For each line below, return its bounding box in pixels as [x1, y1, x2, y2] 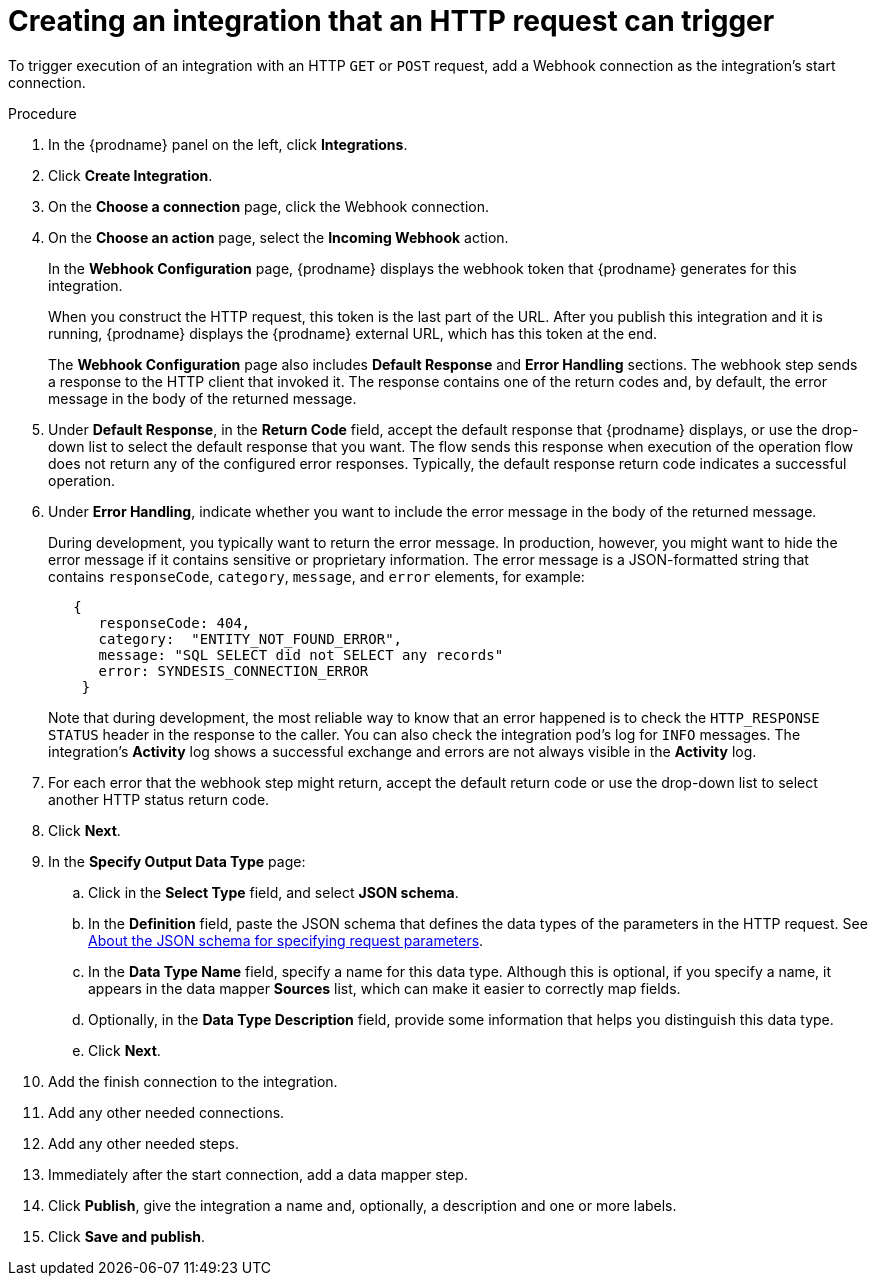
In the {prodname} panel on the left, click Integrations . [48, 135, 408, 153]
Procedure [8, 104, 77, 122]
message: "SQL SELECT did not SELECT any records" [98, 646, 504, 663]
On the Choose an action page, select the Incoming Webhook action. [48, 228, 509, 246]
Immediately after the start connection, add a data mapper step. [48, 1165, 468, 1183]
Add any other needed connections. [48, 1103, 285, 1121]
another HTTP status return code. [48, 790, 270, 808]
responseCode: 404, [98, 614, 251, 631]
